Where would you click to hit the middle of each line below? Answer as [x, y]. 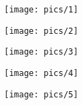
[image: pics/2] [41, 31]
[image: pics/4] [41, 73]
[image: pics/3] [41, 52]
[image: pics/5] [41, 94]
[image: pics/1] [41, 10]
